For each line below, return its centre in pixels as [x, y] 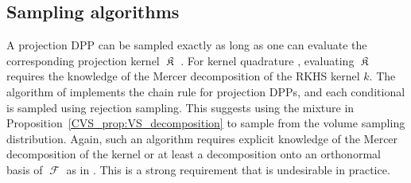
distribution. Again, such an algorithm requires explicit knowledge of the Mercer [202, 138]
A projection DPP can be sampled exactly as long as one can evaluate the [187, 45]
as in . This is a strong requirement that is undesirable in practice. [228, 169]
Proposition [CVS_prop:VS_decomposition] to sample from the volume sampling [206, 123]
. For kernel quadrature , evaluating [268, 60]
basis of [25, 169]
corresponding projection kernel [83, 60]
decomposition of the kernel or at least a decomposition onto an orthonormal [194, 154]
